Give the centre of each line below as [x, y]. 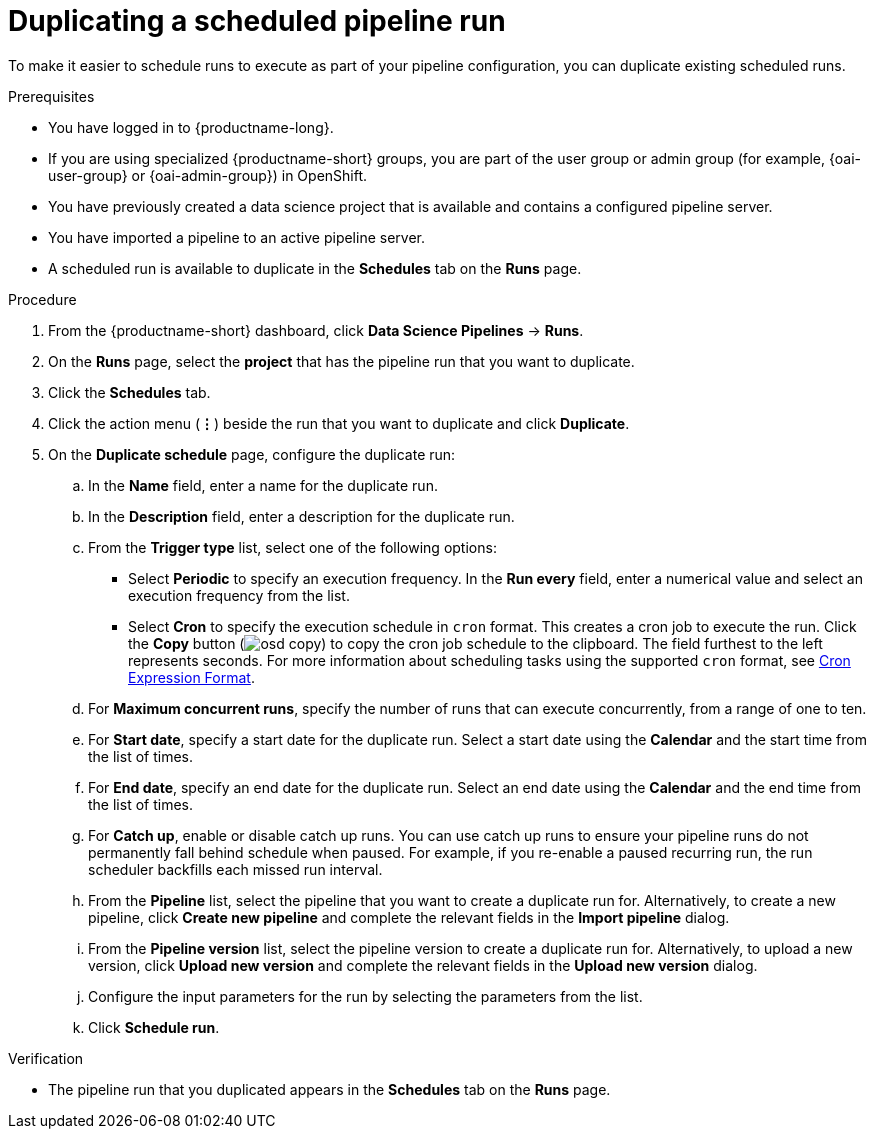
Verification [46, 1058]
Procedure [42, 299]
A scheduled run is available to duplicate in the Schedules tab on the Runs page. [315, 268]
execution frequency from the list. [239, 595]
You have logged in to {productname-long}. [191, 127]
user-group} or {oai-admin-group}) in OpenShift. [208, 175]
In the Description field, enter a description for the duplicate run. [301, 516]
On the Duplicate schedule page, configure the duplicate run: [252, 454]
